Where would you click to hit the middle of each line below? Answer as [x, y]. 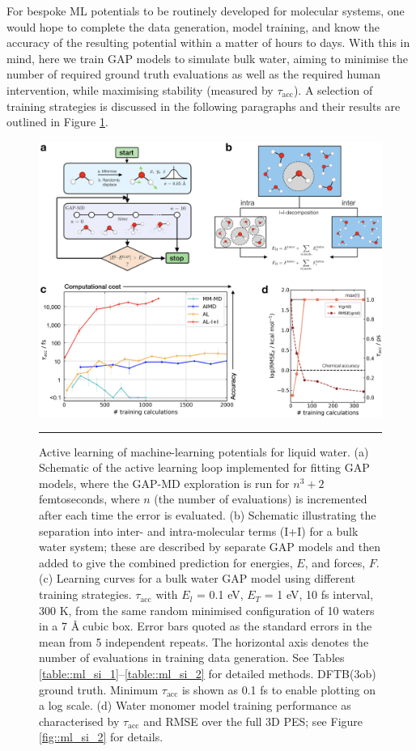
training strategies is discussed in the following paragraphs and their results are [204, 106]
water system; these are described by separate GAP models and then [210, 547]
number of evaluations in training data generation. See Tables [192, 658]
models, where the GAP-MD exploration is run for [164, 483]
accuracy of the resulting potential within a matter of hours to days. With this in [208, 42]
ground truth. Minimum [99, 689]
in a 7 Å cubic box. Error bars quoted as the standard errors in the [206, 626]
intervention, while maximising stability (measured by [140, 89]
